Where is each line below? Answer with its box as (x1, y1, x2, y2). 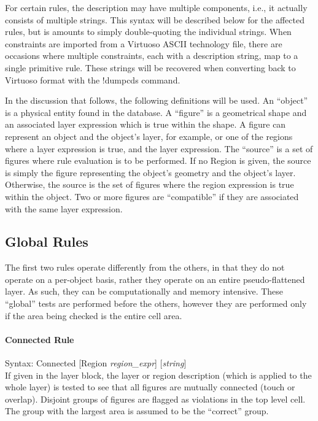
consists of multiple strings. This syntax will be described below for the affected (5, 13, 304, 26)
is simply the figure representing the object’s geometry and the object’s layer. (5, 166, 296, 179)
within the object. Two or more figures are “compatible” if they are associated (5, 190, 299, 203)
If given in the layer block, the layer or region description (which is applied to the (5, 368, 312, 381)
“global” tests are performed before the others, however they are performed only (5, 297, 307, 310)
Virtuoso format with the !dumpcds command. (5, 73, 180, 86)
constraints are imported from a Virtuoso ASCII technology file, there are (5, 37, 282, 50)
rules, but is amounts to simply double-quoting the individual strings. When (5, 25, 292, 38)
